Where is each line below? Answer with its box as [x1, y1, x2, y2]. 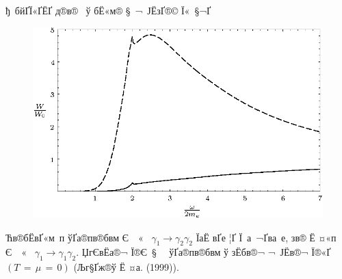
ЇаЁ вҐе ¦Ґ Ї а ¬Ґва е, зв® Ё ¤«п [196, 230, 337, 244]
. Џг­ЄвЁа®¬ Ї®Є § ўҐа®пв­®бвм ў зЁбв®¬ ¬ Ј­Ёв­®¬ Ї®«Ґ [76, 245, 331, 259]
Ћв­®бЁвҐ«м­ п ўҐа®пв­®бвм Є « [5, 230, 144, 244]
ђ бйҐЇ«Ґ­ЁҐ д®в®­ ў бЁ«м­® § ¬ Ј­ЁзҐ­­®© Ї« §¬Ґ [5, 3, 211, 17]
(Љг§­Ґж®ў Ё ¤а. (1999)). [73, 260, 179, 274]
